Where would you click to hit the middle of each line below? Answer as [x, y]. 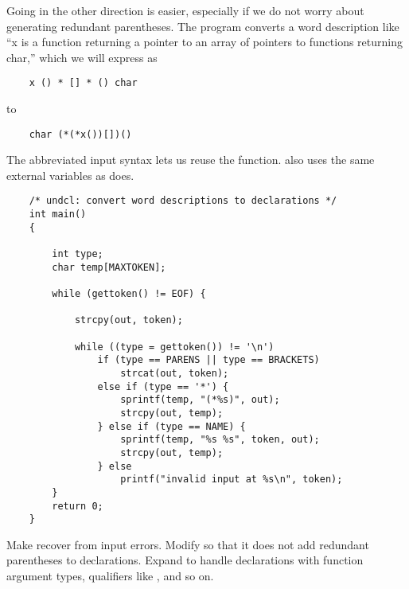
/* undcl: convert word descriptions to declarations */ [183, 201]
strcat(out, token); [175, 373]
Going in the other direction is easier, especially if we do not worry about [185, 10]
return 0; [78, 506]
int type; [78, 254]
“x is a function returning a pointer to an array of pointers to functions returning [205, 42]
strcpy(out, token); [129, 320]
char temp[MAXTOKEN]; [109, 267]
